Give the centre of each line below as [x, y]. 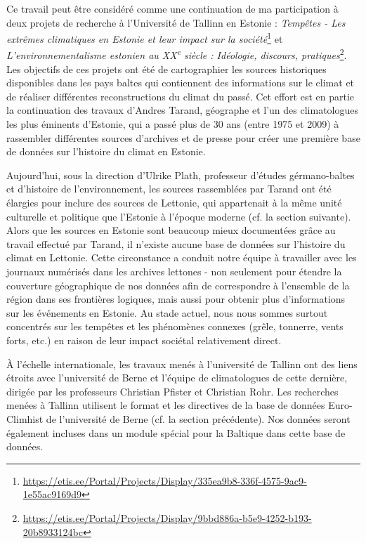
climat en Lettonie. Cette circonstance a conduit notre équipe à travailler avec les [182, 257]
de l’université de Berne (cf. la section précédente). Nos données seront [198, 418]
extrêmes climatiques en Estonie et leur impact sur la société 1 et [145, 38]
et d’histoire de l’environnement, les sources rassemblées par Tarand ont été [169, 189]
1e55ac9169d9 [52, 494]
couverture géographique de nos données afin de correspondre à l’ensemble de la [178, 285]
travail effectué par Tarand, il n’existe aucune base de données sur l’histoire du [176, 243]
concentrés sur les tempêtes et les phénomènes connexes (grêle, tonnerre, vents [175, 326]
